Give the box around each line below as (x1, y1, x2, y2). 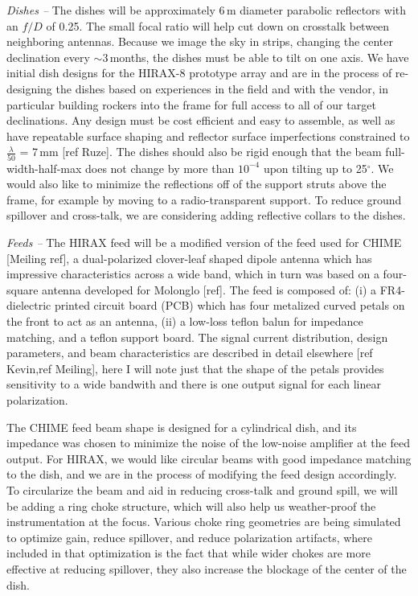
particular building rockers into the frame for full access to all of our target (6, 96, 376, 113)
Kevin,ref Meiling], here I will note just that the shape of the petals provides (6, 360, 384, 376)
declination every (6, 48, 90, 65)
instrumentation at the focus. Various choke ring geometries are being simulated (6, 513, 401, 530)
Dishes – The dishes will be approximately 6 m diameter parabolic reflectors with (6, 2, 407, 18)
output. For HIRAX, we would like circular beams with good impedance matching (6, 450, 412, 467)
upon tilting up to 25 (263, 159, 367, 176)
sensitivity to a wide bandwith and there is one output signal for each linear (6, 376, 381, 393)
